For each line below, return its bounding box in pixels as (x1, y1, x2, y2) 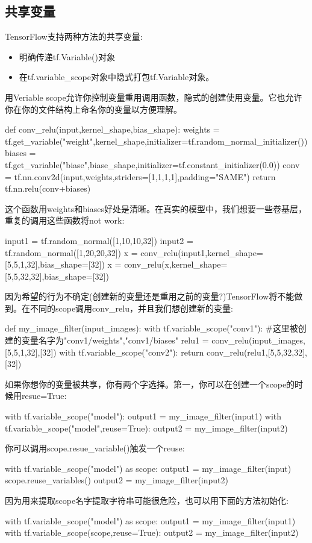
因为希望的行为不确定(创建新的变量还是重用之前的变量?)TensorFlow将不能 (5, 290, 295, 303)
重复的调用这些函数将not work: (5, 214, 125, 227)
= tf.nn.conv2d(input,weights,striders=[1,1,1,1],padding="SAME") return (5, 170, 276, 183)
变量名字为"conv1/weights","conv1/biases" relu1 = (21, 334, 209, 347)
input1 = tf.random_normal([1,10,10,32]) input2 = (5, 234, 193, 246)
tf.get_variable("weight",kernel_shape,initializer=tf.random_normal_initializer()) (5, 134, 308, 147)
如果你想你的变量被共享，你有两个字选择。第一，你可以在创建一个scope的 (5, 377, 295, 390)
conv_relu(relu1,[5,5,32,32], (207, 345, 307, 358)
